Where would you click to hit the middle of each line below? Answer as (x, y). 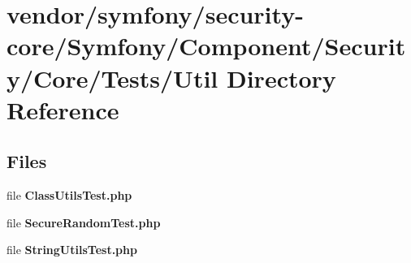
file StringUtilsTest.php (72, 250)
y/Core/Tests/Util (112, 78)
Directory (281, 78)
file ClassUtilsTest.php (69, 195)
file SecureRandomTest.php (84, 222)
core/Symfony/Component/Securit (206, 46)
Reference (63, 109)
